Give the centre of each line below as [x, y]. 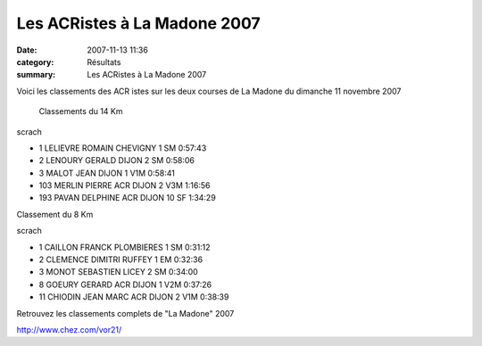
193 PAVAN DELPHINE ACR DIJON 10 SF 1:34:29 [127, 198]
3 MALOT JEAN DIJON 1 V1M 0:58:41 [107, 173]
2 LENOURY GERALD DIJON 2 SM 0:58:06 [117, 161]
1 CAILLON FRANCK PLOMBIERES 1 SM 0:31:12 [125, 247]
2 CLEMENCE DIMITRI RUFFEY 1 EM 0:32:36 [121, 259]
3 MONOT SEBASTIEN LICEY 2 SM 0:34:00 [118, 272]
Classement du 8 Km [55, 214]
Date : [27, 50]
